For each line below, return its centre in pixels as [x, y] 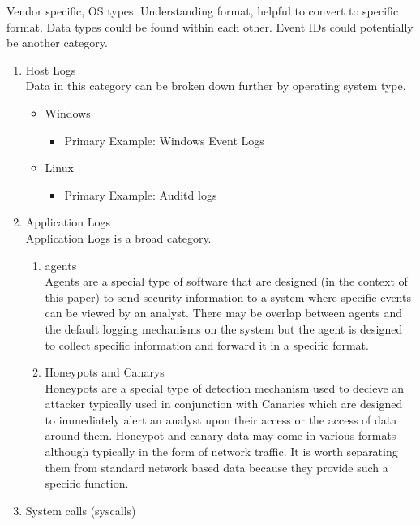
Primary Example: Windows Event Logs [164, 140]
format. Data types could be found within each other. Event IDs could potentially [210, 26]
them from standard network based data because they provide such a [216, 467]
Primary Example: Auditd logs [141, 194]
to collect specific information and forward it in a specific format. [207, 344]
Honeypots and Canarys [105, 372]
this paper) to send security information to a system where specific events [228, 297]
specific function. [87, 483]
